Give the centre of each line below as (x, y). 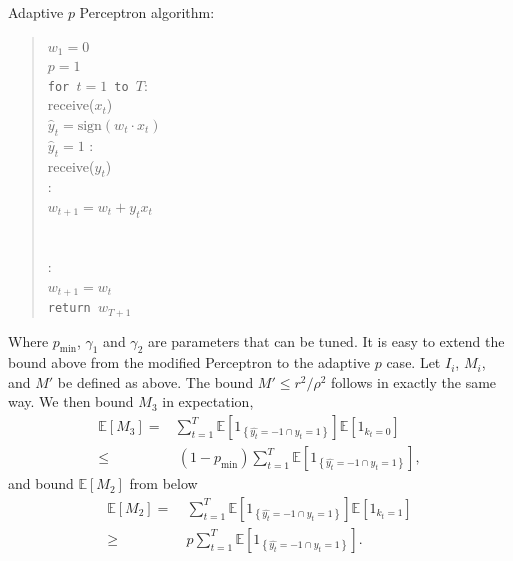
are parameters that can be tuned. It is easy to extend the (326, 340)
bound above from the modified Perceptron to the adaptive (189, 362)
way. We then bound (71, 401)
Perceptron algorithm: (147, 12)
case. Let (413, 362)
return (69, 308)
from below (163, 483)
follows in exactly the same (414, 381)
